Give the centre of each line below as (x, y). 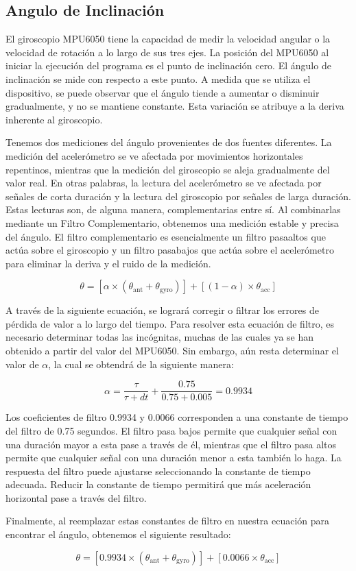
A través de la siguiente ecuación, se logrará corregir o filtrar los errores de (162, 310)
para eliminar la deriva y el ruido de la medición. (108, 263)
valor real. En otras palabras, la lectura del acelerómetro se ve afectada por (164, 183)
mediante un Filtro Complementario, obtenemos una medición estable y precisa (172, 222)
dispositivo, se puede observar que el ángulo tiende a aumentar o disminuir (163, 92)
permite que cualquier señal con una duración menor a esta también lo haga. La (174, 458)
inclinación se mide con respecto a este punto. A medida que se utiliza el (158, 78)
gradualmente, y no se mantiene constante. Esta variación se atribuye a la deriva (175, 106)
